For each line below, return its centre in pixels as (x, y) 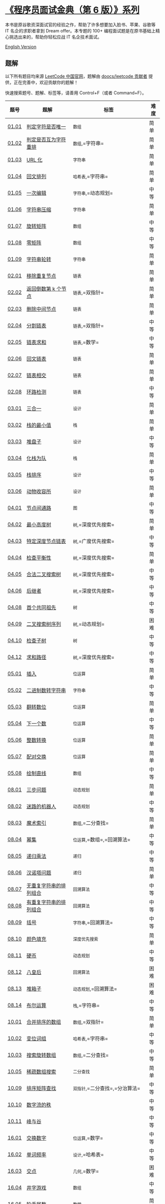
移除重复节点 (41, 276)
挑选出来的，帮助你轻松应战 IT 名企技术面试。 (55, 37)
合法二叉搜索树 (44, 574)
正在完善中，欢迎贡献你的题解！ (46, 82)
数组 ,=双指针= (88, 1022)
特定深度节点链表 (46, 541)
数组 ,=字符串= (88, 143)
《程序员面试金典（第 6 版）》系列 (72, 10)
